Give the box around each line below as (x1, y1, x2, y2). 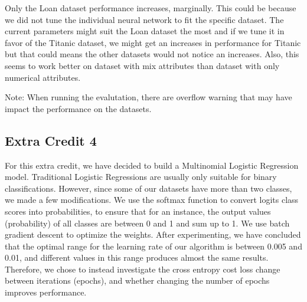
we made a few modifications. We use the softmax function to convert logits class (5, 193, 299, 206)
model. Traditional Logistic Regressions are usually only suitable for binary (5, 170, 277, 183)
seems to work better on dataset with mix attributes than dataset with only (5, 59, 280, 71)
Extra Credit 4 (5, 131, 97, 149)
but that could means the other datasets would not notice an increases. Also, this (5, 48, 299, 60)
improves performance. (5, 286, 87, 298)
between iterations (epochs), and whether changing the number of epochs (5, 274, 270, 287)
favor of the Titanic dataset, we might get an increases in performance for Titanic (5, 36, 301, 48)
